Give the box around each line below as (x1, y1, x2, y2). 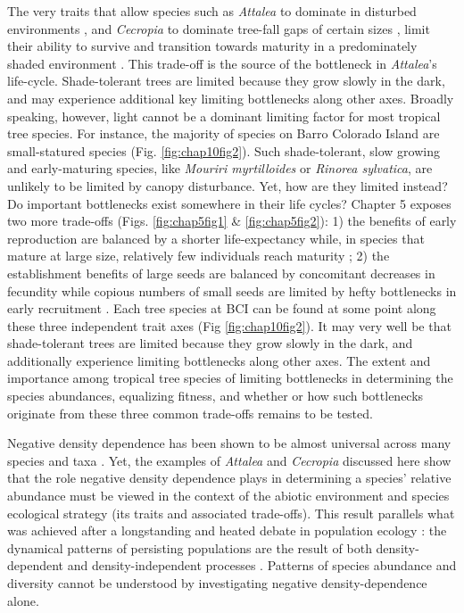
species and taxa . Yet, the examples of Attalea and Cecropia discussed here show (7, 451, 452, 469)
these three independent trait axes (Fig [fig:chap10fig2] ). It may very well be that (7, 316, 452, 335)
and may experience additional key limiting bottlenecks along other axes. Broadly (7, 88, 454, 107)
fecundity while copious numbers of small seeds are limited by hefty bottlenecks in (7, 281, 457, 300)
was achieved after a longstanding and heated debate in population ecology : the (7, 521, 447, 540)
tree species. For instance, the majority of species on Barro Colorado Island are (7, 124, 440, 143)
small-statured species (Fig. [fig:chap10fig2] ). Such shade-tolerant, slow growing (7, 141, 440, 160)
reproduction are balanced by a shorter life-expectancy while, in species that (7, 228, 425, 247)
